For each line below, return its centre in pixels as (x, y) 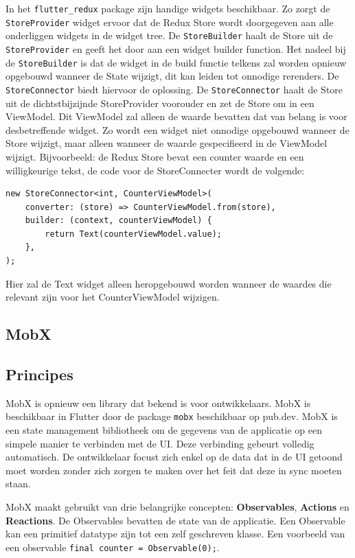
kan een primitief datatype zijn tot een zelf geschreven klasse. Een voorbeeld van (175, 534)
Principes (39, 374)
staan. (18, 484)
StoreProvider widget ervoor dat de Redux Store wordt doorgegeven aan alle (170, 22)
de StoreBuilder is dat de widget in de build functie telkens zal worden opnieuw (176, 62)
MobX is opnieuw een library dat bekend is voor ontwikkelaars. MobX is (158, 403)
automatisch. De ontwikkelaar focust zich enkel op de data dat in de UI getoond (174, 457)
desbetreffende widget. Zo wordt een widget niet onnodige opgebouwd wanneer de (177, 129)
